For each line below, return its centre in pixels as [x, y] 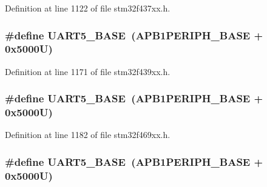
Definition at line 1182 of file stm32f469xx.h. [88, 135]
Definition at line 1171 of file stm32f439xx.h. [88, 71]
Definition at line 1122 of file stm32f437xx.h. [88, 8]
